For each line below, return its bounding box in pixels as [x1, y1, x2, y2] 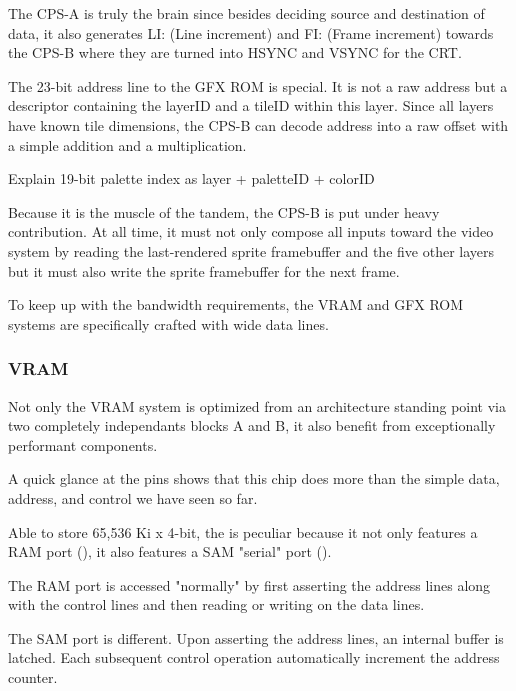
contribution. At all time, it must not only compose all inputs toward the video [8, 221, 494, 242]
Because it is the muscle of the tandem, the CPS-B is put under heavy [8, 201, 440, 222]
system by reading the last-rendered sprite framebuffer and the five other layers [8, 240, 495, 261]
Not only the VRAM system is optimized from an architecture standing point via [8, 395, 507, 416]
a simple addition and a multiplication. [8, 134, 247, 155]
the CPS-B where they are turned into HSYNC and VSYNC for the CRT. [8, 42, 462, 63]
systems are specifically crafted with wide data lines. [8, 313, 329, 334]
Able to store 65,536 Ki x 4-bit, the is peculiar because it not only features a [8, 521, 478, 542]
